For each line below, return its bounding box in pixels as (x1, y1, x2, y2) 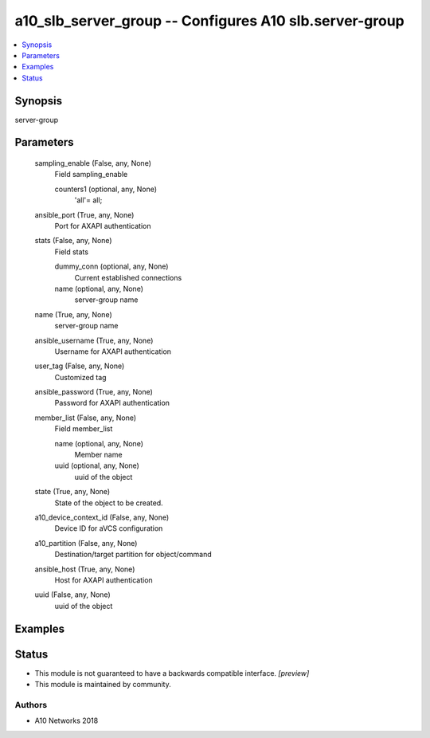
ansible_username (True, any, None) (34, 336, 154, 345)
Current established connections (74, 273, 182, 282)
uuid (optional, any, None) (54, 461, 139, 470)
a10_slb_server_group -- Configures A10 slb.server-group (14, 12, 405, 29)
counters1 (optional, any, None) (54, 184, 158, 194)
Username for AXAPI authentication (54, 347, 171, 356)
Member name (74, 450, 123, 460)
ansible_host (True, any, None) (34, 564, 135, 574)
